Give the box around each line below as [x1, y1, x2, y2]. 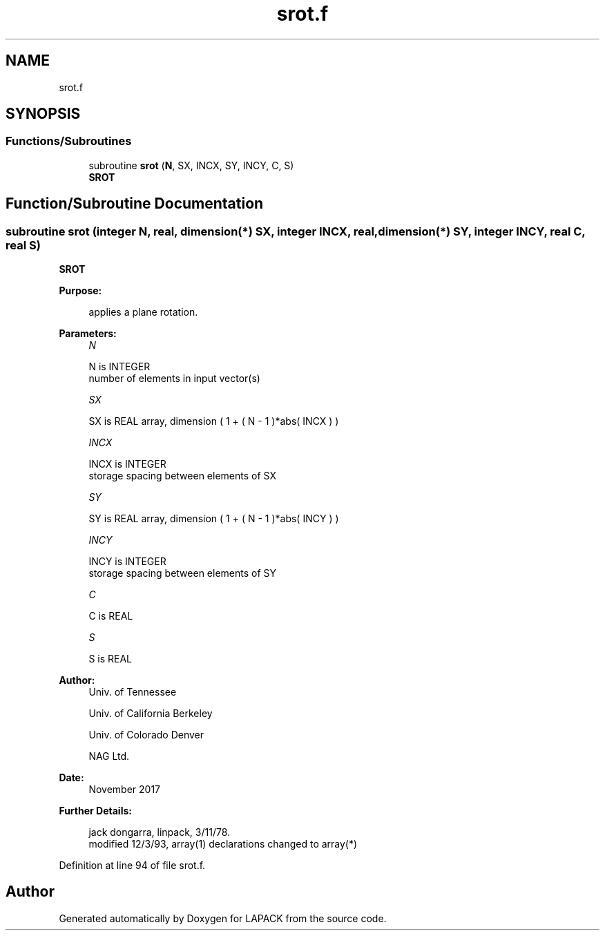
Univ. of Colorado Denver [88, 729, 204, 741]
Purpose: [59, 285, 102, 297]
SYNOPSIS [6, 105, 81, 123]
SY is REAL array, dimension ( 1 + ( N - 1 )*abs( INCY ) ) [88, 513, 339, 525]
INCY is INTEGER [88, 555, 166, 568]
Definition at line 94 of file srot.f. [59, 859, 206, 872]
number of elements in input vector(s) [88, 372, 260, 385]
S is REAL [88, 653, 133, 665]
